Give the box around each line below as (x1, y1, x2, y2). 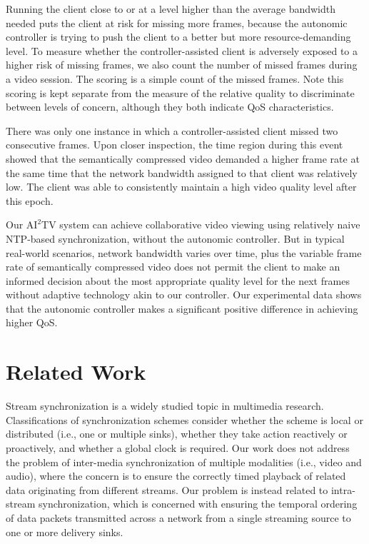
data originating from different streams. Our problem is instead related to (6, 482, 328, 497)
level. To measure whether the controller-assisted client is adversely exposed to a (6, 43, 358, 58)
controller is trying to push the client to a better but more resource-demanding (6, 29, 351, 44)
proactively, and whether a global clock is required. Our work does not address (6, 440, 350, 455)
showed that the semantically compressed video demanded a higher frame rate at (6, 151, 360, 166)
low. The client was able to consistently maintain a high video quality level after (6, 179, 357, 194)
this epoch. (6, 193, 54, 208)
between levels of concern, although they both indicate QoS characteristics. (6, 99, 334, 114)
